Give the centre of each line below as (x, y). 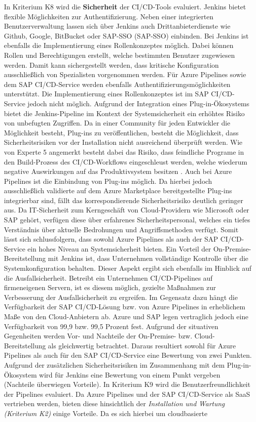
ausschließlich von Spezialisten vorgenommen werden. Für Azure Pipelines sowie (125, 74)
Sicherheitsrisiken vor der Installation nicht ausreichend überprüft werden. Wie (123, 142)
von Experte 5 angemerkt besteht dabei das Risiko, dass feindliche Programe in (124, 151)
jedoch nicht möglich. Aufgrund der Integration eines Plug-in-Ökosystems (138, 103)
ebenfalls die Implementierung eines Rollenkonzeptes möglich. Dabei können (119, 45)
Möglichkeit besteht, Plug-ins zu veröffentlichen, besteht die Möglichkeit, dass (121, 132)
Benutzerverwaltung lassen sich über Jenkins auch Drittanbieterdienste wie (117, 26)
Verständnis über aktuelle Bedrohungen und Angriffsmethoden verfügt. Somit (121, 229)
